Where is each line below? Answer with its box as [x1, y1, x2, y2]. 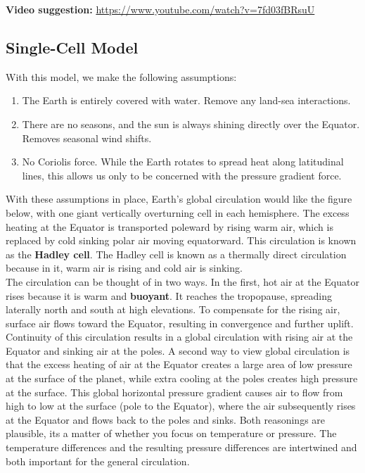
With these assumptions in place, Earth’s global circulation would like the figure [6, 191, 352, 206]
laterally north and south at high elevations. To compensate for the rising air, [6, 302, 340, 317]
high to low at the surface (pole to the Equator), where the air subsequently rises [6, 398, 356, 413]
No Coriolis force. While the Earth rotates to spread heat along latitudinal [22, 154, 344, 169]
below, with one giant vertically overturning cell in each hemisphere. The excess [6, 205, 350, 220]
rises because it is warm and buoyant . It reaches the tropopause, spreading [6, 288, 333, 303]
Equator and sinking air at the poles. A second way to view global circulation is [6, 343, 350, 358]
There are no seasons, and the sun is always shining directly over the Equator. [22, 116, 360, 131]
